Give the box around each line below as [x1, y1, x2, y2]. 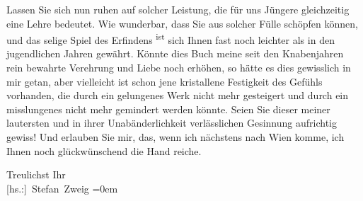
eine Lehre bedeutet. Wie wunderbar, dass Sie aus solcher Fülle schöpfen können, [6, 16, 358, 30]
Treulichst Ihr [6, 167, 66, 182]
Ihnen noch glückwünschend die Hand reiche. [6, 143, 202, 158]
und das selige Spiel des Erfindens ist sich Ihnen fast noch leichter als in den [6, 30, 335, 47]
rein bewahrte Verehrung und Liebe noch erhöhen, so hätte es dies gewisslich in [6, 60, 351, 75]
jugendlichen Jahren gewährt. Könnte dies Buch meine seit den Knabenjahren [6, 46, 344, 61]
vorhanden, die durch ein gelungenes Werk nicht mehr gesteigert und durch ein [6, 88, 349, 103]
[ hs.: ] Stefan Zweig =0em [6, 180, 118, 195]
